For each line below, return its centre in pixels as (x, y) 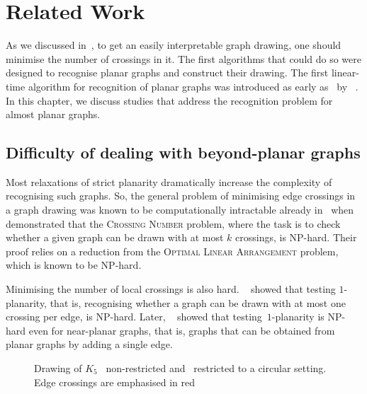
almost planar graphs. (53, 114)
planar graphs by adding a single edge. (89, 344)
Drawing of (58, 368)
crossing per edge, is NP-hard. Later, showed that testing (134, 317)
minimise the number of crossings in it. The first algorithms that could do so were (183, 58)
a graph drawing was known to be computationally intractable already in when (180, 210)
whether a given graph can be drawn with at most (115, 237)
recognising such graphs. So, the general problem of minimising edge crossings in (181, 196)
